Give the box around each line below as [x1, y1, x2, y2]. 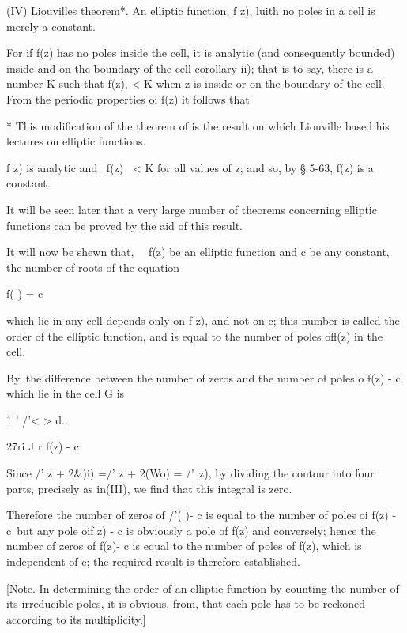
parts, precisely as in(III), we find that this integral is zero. [6, 480, 292, 496]
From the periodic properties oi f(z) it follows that [6, 90, 250, 107]
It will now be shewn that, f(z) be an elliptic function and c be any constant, [6, 243, 390, 260]
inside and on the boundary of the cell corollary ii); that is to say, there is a [6, 59, 373, 76]
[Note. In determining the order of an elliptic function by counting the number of [6, 579, 399, 596]
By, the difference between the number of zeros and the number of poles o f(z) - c [6, 369, 401, 386]
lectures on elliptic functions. [6, 133, 146, 149]
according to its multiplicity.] [6, 610, 146, 627]
